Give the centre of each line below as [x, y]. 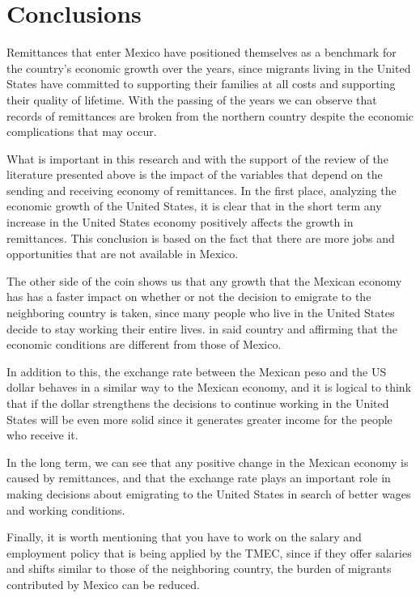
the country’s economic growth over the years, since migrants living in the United [209, 68]
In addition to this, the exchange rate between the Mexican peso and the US [197, 371]
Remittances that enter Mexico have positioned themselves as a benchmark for [202, 52]
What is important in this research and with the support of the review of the [197, 158]
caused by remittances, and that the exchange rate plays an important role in [199, 478]
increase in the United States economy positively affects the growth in [180, 222]
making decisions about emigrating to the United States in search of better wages [209, 493]
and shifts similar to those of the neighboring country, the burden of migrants [199, 568]
